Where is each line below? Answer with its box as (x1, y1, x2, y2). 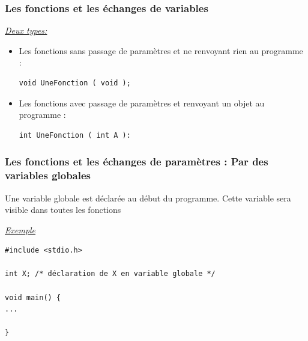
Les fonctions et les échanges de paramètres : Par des (5, 154, 268, 169)
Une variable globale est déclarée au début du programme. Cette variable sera (5, 191, 291, 204)
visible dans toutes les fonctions (5, 203, 121, 216)
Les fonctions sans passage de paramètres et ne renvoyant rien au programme (19, 44, 303, 57)
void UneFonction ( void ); (19, 79, 131, 87)
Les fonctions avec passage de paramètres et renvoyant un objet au (19, 96, 265, 109)
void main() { (5, 293, 61, 302)
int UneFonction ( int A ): (19, 131, 131, 140)
